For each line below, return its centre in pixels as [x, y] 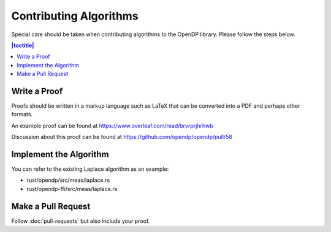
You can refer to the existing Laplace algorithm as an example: [90, 169]
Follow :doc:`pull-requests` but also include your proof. [81, 221]
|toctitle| [23, 45]
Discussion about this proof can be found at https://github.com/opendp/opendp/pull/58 [122, 137]
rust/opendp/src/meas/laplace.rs [68, 180]
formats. [22, 114]
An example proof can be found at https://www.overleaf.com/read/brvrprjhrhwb [112, 125]
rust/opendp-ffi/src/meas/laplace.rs [72, 189]
